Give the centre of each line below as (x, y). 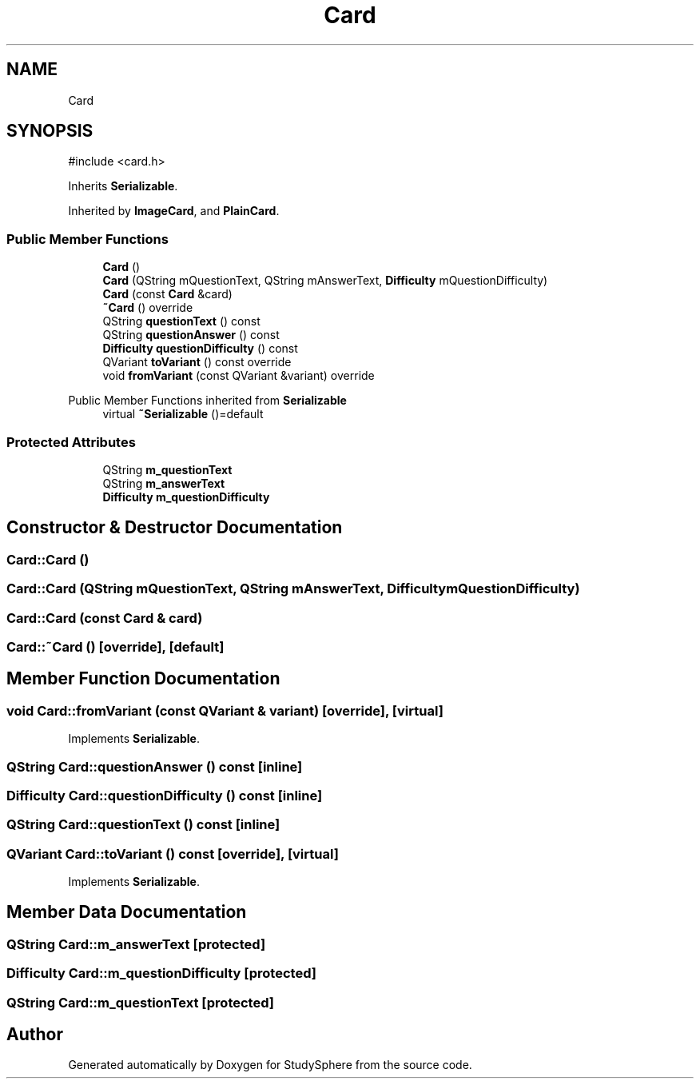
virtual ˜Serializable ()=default (183, 414)
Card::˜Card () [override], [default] (115, 646)
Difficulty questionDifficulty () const (200, 349)
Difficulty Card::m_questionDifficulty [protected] (161, 973)
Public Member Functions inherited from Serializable (207, 401)
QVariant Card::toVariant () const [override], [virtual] (173, 854)
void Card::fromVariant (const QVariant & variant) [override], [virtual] (225, 710)
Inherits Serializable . (123, 186)
